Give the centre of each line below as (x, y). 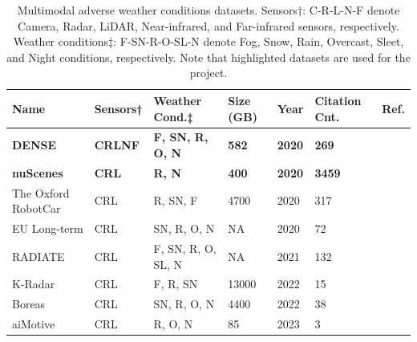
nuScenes (38, 172)
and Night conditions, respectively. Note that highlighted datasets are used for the (208, 57)
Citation (338, 100)
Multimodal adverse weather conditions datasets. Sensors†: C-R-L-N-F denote (208, 10)
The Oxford (41, 192)
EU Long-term (48, 228)
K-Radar (34, 284)
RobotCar (36, 208)
